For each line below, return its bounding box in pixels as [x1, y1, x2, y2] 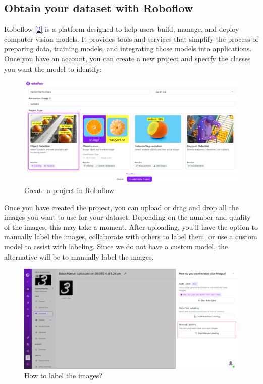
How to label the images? [24, 370, 102, 381]
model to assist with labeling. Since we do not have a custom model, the [4, 241, 228, 252]
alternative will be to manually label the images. [4, 251, 154, 262]
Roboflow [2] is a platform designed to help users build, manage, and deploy [4, 24, 239, 34]
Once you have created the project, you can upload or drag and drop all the [4, 202, 239, 212]
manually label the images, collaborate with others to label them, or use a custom [4, 231, 257, 242]
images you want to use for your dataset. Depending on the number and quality [4, 212, 251, 222]
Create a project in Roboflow [24, 185, 114, 196]
